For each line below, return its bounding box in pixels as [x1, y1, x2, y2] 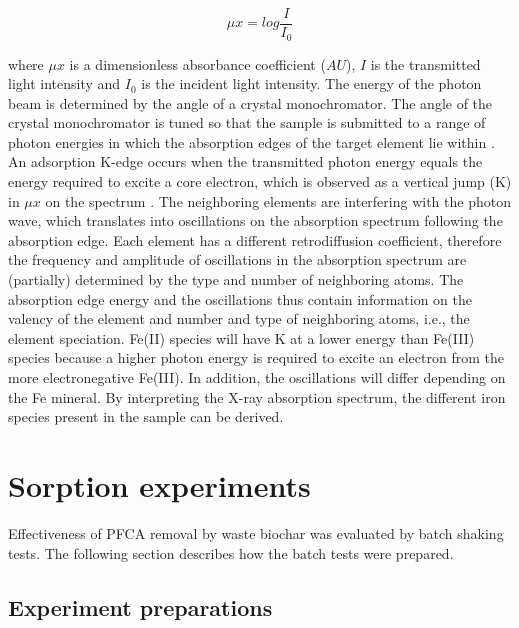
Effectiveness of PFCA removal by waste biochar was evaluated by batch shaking [8, 522, 504, 543]
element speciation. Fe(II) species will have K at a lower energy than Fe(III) [8, 327, 475, 348]
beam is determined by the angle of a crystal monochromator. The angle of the [8, 92, 493, 113]
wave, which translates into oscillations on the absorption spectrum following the [8, 210, 503, 231]
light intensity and [8, 73, 121, 94]
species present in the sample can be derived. [8, 406, 284, 427]
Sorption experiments [8, 464, 311, 505]
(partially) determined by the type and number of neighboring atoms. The [8, 269, 464, 290]
